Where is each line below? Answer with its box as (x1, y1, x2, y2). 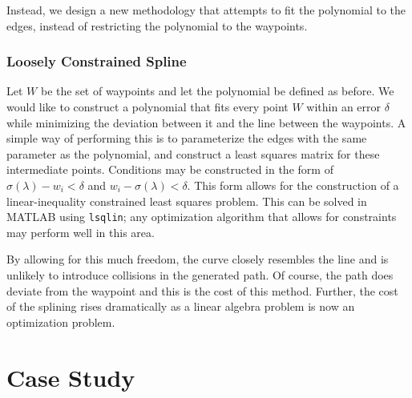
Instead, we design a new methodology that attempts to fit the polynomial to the (6, 2, 406, 18)
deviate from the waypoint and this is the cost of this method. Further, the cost (6, 282, 398, 299)
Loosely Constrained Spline (6, 51, 187, 71)
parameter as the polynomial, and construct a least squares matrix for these (6, 145, 380, 162)
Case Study (6, 360, 135, 393)
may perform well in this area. (6, 223, 155, 240)
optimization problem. (6, 313, 115, 330)
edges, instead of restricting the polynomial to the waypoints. (6, 17, 308, 34)
